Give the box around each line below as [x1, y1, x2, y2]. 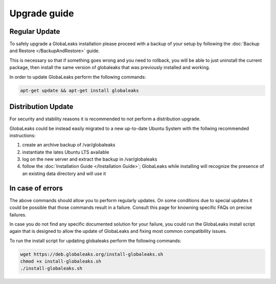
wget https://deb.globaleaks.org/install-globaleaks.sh [20, 251, 164, 257]
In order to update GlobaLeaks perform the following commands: [9, 74, 146, 80]
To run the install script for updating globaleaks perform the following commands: [9, 237, 181, 244]
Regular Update [9, 27, 60, 36]
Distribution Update [9, 102, 74, 111]
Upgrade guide [9, 8, 74, 19]
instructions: [9, 132, 36, 138]
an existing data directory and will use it [22, 170, 106, 177]
